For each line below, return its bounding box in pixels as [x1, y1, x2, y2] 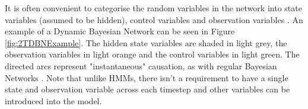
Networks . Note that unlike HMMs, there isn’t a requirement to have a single [5, 71, 288, 84]
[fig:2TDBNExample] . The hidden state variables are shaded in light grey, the [5, 36, 287, 49]
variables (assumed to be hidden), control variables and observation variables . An [5, 13, 303, 25]
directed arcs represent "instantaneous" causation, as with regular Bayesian [5, 59, 277, 72]
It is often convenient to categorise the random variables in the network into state [5, 2, 302, 14]
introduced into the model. [5, 94, 102, 107]
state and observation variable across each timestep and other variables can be [5, 83, 290, 95]
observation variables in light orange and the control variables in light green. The [5, 48, 300, 60]
